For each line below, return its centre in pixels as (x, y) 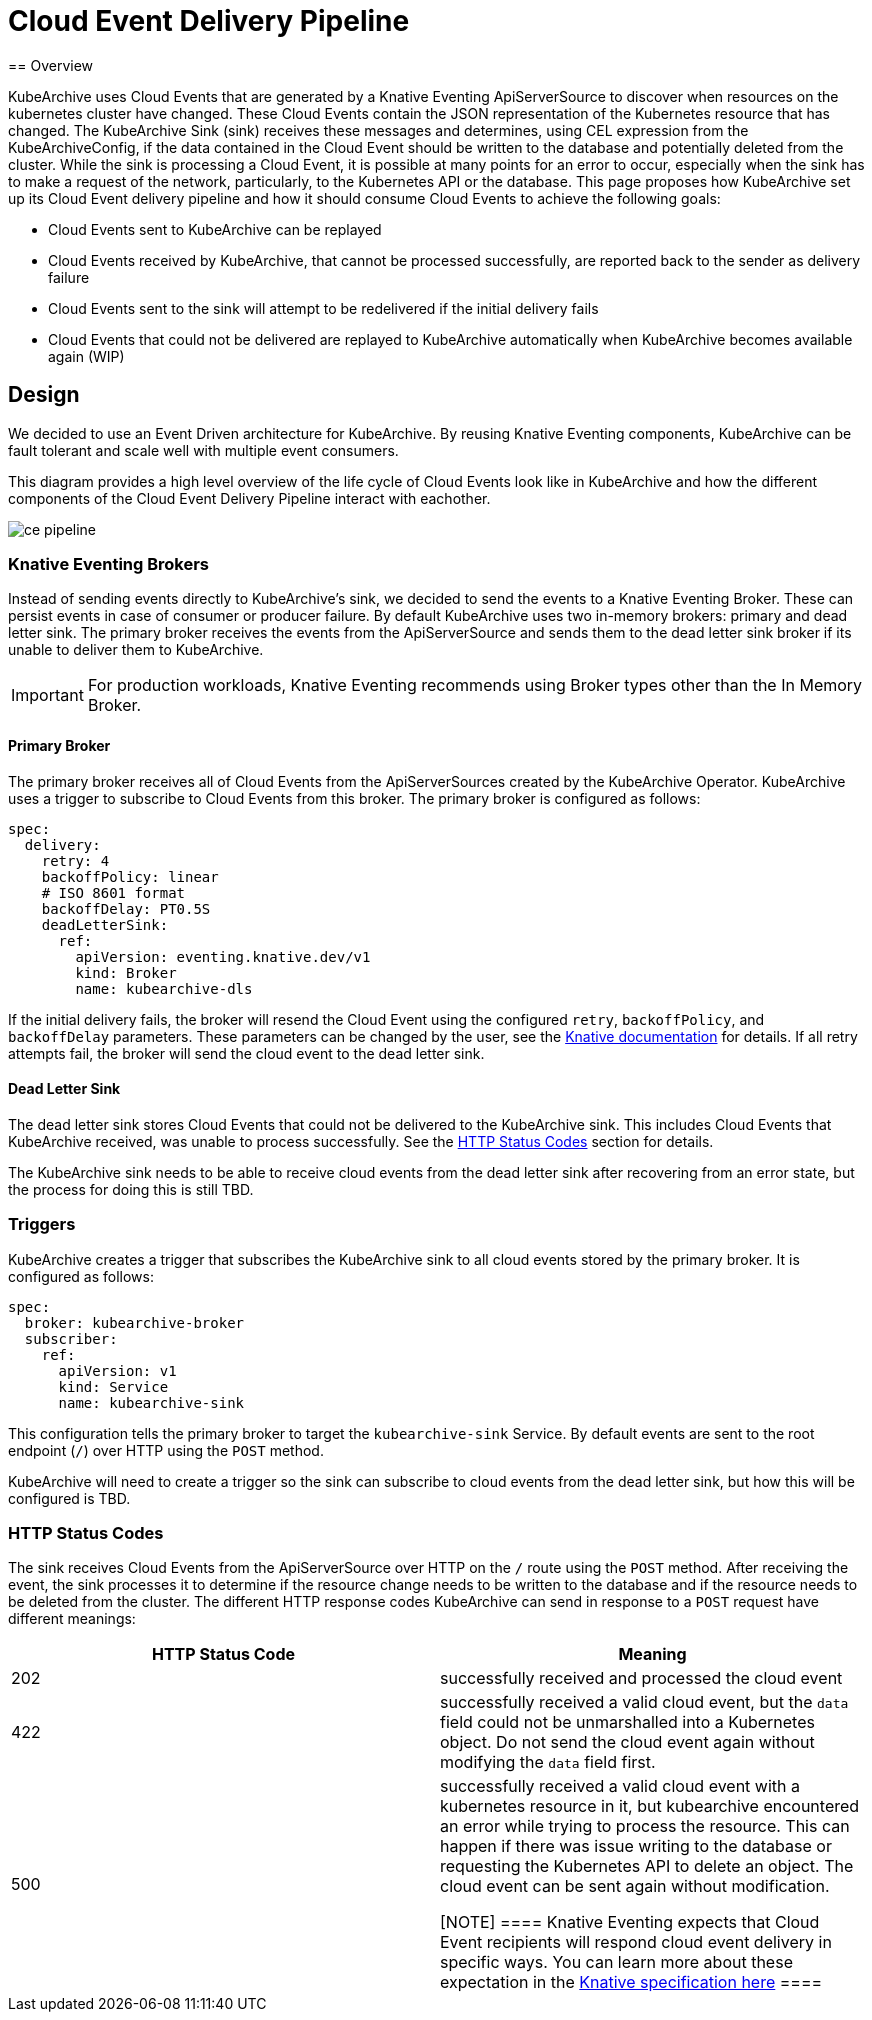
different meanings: (72, 1619)
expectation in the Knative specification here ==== (631, 1982)
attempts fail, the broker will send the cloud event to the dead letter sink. (246, 1053)
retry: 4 (75, 860)
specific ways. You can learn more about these (616, 1962)
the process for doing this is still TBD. (131, 1189)
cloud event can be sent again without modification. (635, 1886)
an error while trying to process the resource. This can (645, 1826)
